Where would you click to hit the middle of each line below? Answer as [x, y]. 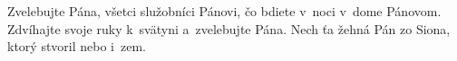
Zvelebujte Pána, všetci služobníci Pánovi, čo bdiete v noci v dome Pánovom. [224, 11]
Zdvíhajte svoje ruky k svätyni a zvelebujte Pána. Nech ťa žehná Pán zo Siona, [229, 28]
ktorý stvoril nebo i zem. [77, 46]
